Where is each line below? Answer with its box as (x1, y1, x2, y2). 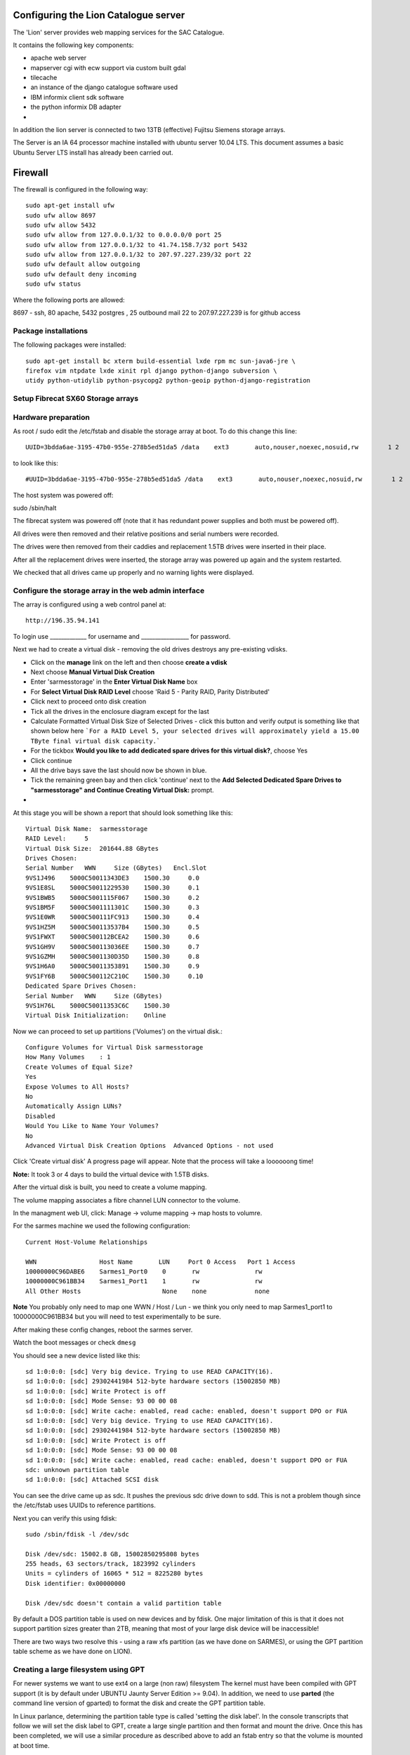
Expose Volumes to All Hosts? (25, 1082, 130, 1091)
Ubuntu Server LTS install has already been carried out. (13, 148, 173, 157)
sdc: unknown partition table (25, 1466, 130, 1473)
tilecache (30, 74, 58, 82)
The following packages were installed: (13, 340, 126, 349)
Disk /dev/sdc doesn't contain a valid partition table (25, 1599, 222, 1607)
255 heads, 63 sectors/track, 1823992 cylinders (25, 1560, 196, 1568)
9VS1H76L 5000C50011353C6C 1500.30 (25, 1001, 170, 1009)
